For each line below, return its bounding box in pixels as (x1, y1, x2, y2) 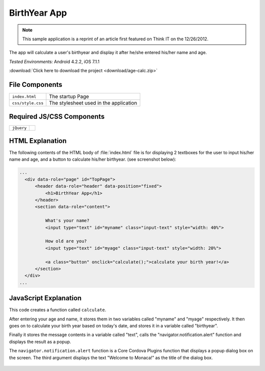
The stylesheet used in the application (49, 100, 137, 107)
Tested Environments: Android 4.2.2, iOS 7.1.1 (9, 58, 100, 64)
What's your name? (45, 218, 90, 224)
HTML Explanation (9, 137, 67, 145)
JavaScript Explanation (9, 294, 82, 302)
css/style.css (12, 100, 44, 106)
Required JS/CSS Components (9, 113, 105, 121)
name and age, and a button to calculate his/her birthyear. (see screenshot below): (9, 156, 177, 162)
